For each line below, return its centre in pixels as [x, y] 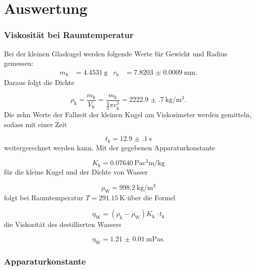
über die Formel [151, 197]
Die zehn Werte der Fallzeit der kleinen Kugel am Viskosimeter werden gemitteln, [128, 114]
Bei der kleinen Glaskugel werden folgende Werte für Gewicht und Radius [116, 53]
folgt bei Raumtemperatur [44, 197]
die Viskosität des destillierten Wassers [63, 224]
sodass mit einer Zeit [36, 124]
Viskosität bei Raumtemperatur [69, 35]
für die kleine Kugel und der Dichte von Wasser [76, 172]
